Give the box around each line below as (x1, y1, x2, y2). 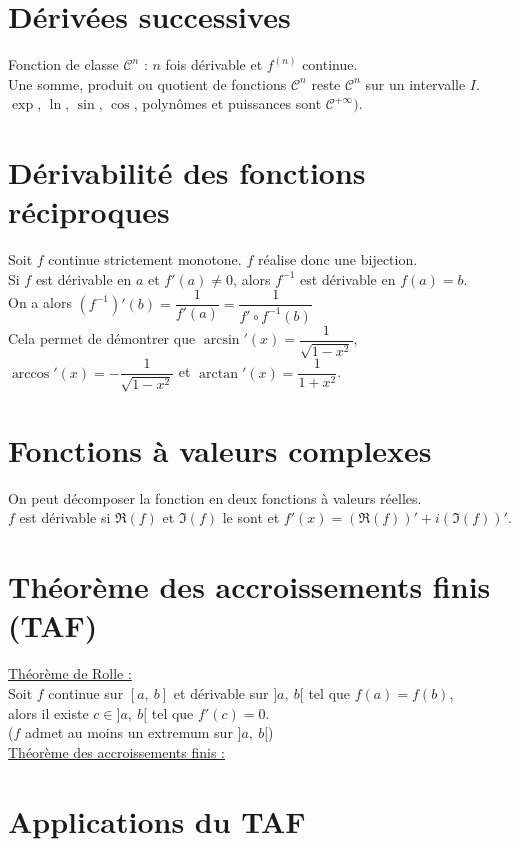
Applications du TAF (8, 800, 306, 841)
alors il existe (8, 702, 89, 723)
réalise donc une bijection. (257, 249, 418, 270)
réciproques (8, 191, 170, 232)
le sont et (222, 507, 280, 528)
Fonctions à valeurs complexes (8, 429, 432, 470)
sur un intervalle (365, 73, 466, 94)
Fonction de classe (8, 54, 119, 75)
